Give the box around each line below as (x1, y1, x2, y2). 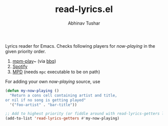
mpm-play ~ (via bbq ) (12, 58, 56, 64)
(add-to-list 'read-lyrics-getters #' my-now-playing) (5, 116, 120, 121)
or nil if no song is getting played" (5, 97, 86, 102)
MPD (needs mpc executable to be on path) (12, 69, 100, 75)
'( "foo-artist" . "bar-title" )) (9, 102, 77, 107)
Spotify (12, 63, 27, 69)
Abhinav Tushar (67, 20, 100, 26)
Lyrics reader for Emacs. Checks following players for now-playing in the (5, 43, 155, 49)
